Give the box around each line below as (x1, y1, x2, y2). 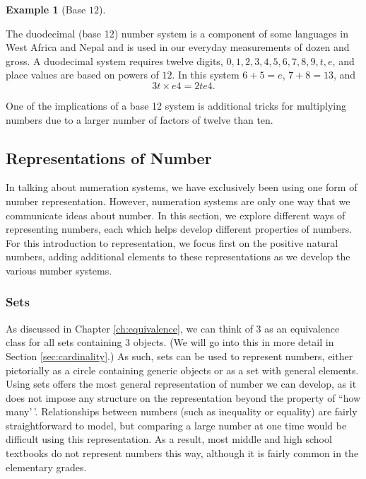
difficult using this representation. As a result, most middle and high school (6, 432, 332, 446)
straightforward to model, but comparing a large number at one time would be (6, 417, 347, 432)
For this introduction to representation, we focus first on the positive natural (6, 235, 338, 250)
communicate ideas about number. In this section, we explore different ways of (6, 207, 346, 222)
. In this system (172, 67, 240, 82)
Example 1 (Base (6, 2, 86, 16)
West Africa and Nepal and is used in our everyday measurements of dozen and (6, 40, 350, 54)
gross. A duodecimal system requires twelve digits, (6, 53, 223, 68)
